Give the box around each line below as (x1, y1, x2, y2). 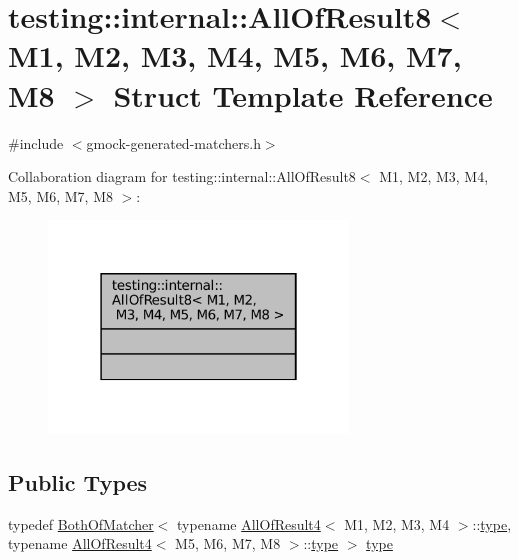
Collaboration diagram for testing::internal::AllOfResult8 (8, 166, 356, 187)
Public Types (8, 466, 148, 497)
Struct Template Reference (113, 74, 493, 115)
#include (8, 132, 64, 153)
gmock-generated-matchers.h (86, 132, 261, 153)
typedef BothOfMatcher (8, 513, 154, 534)
